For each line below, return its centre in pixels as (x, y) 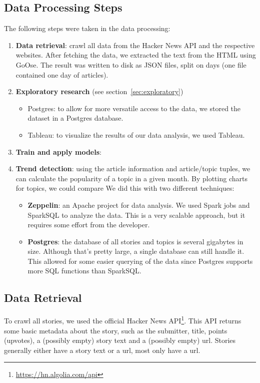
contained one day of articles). (62, 74)
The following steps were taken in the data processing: (87, 28)
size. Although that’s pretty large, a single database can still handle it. (136, 251)
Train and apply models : (58, 151)
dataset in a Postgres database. (75, 118)
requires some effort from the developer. (89, 225)
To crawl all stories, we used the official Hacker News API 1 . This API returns (123, 320)
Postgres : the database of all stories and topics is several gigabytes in (135, 241)
